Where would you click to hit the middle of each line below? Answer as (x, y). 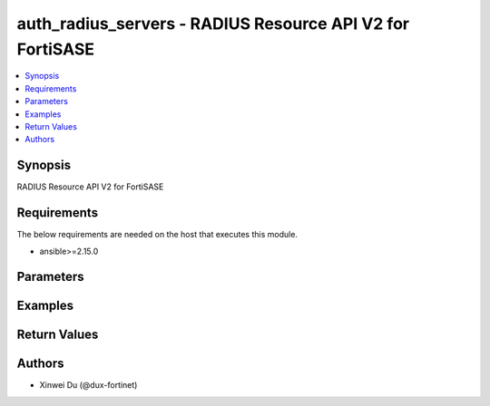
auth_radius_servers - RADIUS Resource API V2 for (213, 24)
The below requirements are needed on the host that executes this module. (157, 235)
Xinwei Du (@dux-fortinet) (88, 385)
